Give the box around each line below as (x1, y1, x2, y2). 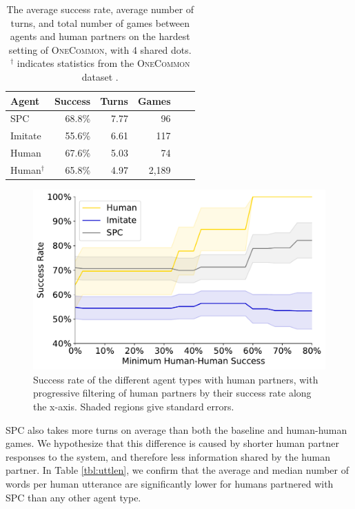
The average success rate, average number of (6, 2, 194, 16)
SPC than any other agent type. (6, 490, 141, 504)
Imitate (10, 128, 41, 143)
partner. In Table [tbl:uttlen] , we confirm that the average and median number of (6, 463, 349, 477)
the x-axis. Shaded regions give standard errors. (33, 399, 234, 414)
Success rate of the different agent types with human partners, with (33, 372, 318, 386)
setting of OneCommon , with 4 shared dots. (8, 42, 192, 57)
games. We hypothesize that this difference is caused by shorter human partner (6, 436, 340, 450)
